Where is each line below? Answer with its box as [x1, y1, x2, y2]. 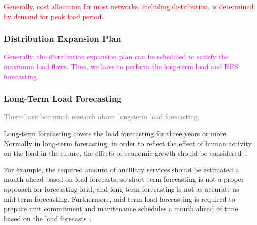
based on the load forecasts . [4, 213, 92, 223]
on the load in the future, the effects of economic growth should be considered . [4, 148, 247, 158]
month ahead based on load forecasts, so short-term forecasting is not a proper [4, 174, 244, 184]
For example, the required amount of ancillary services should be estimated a [4, 164, 239, 174]
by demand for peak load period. [4, 11, 104, 21]
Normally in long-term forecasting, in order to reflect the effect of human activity [4, 138, 252, 148]
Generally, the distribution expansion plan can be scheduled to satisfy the [4, 52, 229, 62]
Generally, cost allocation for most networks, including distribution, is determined [4, 1, 254, 11]
